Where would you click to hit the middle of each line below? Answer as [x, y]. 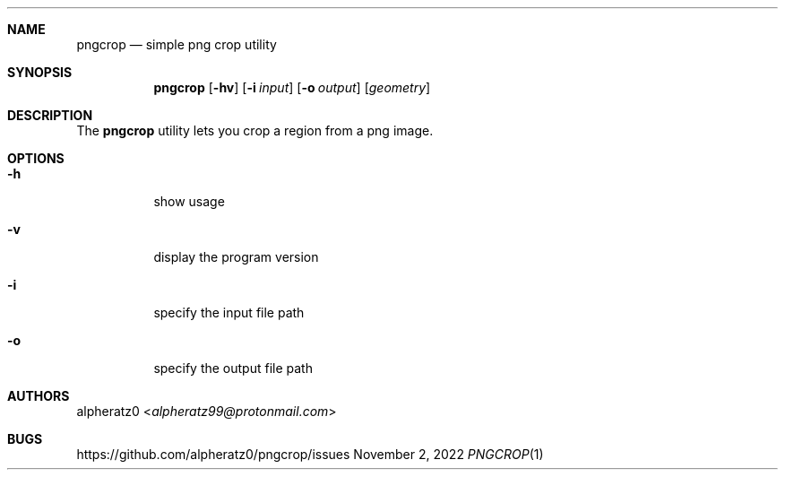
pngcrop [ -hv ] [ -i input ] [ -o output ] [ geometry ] [292, 87]
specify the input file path [229, 312]
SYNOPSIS [40, 72]
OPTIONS [36, 158]
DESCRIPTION [50, 115]
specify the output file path [233, 368]
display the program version [236, 257]
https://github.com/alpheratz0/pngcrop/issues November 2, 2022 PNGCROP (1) [310, 454]
